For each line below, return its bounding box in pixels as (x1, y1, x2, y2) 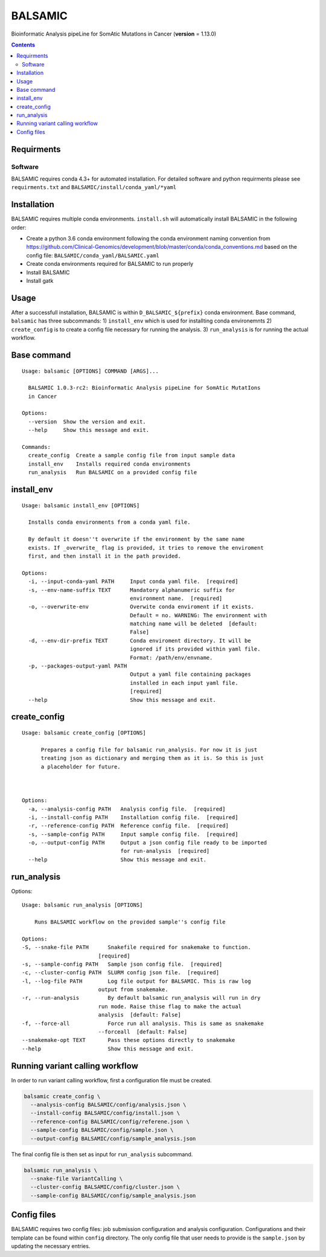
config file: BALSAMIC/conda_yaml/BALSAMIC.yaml (26, 251, 160, 259)
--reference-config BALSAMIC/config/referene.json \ (30, 1118, 190, 1125)
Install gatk (26, 277, 54, 285)
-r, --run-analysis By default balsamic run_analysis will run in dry (22, 994, 261, 1001)
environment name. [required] (130, 595, 223, 602)
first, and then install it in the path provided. (28, 553, 181, 559)
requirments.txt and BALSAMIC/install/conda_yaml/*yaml (11, 184, 177, 191)
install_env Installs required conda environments (28, 460, 191, 468)
